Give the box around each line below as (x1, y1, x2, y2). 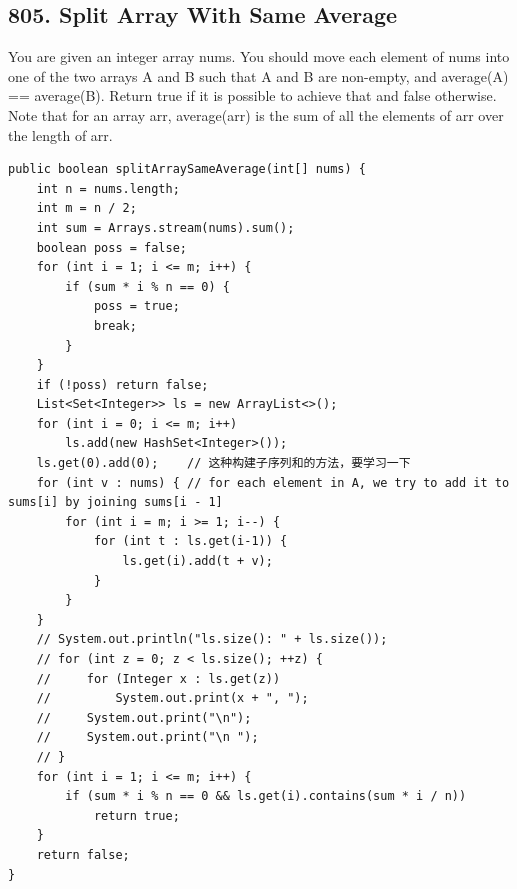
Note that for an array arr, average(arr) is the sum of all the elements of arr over (8, 104, 504, 125)
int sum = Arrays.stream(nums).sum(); (36, 220, 295, 235)
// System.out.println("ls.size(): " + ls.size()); (36, 632, 388, 647)
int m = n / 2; (36, 201, 137, 216)
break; (93, 318, 137, 333)
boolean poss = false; (36, 240, 187, 255)
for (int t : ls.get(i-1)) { (93, 534, 288, 549)
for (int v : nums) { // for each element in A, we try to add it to (36, 475, 510, 490)
